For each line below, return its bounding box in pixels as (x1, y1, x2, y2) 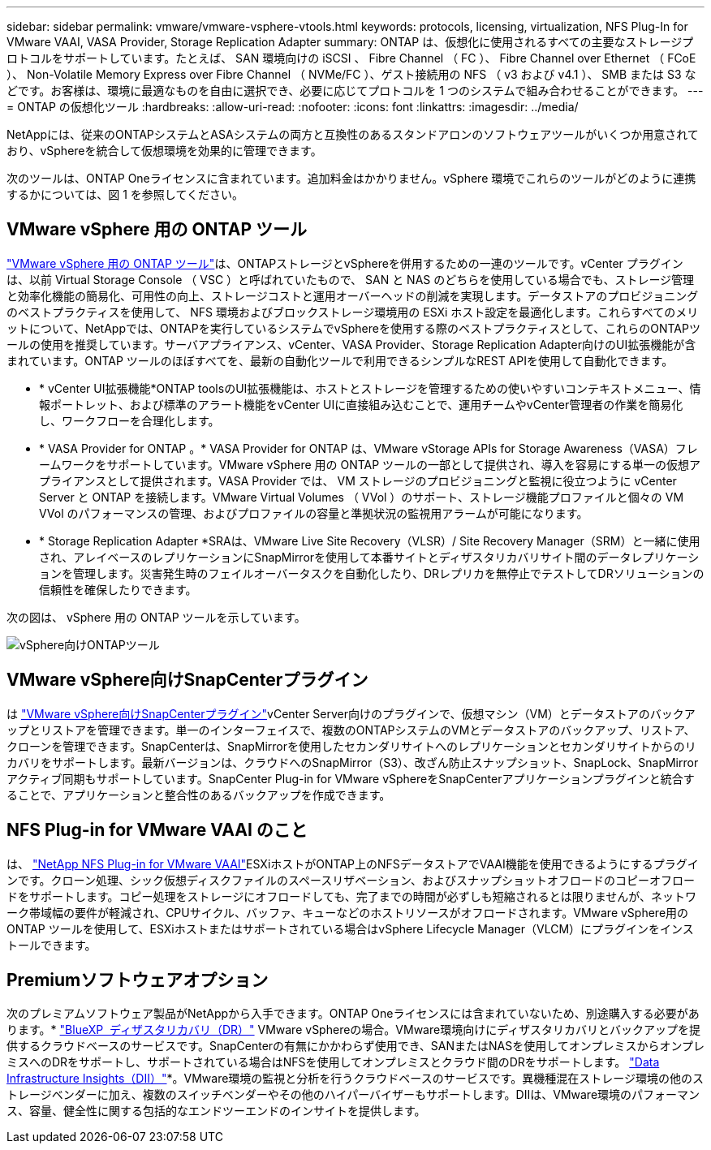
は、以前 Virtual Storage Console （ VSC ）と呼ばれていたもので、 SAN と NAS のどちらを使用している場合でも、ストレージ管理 (6, 272, 695, 286)
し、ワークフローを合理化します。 (39, 413, 220, 428)
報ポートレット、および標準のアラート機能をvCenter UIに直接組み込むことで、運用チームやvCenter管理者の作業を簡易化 (39, 397, 683, 411)
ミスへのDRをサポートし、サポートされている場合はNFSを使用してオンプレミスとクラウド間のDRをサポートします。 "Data (6, 1055, 660, 1070)
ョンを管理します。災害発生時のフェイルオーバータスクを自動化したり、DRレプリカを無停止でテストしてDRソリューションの (39, 566, 705, 580)
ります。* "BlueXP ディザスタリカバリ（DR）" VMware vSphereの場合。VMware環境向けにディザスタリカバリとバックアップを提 (6, 1023, 701, 1037)
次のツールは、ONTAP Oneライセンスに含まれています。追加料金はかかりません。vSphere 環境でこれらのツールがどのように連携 (6, 171, 696, 185)
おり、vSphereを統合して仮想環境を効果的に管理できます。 (6, 144, 322, 157)
